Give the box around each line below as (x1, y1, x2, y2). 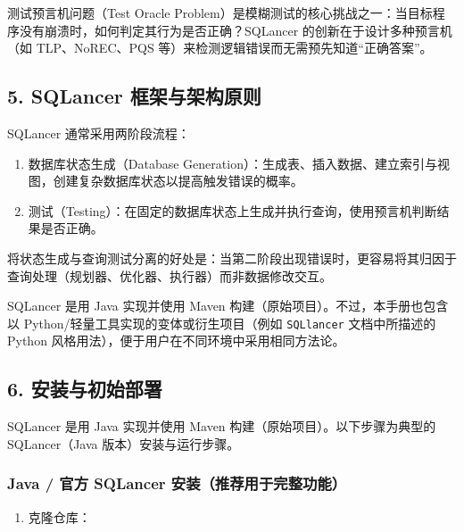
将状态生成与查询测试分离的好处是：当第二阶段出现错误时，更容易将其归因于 (7, 248, 457, 267)
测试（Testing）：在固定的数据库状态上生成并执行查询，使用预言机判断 (28, 201, 437, 220)
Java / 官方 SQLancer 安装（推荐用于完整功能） (7, 472, 347, 495)
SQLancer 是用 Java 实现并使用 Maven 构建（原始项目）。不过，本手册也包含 (7, 296, 449, 315)
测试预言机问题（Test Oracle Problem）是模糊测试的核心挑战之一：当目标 (7, 4, 433, 21)
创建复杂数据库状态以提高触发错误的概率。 (53, 171, 303, 190)
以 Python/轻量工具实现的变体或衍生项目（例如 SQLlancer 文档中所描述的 (7, 313, 436, 332)
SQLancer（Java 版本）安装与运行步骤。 (7, 434, 240, 453)
